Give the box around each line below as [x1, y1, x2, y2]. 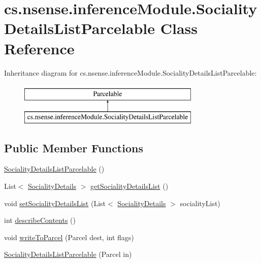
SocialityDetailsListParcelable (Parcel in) [4, 249, 132, 259]
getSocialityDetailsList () [90, 181, 169, 191]
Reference [4, 38, 75, 58]
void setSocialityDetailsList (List [4, 198, 106, 208]
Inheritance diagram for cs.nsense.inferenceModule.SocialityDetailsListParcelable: [4, 67, 257, 78]
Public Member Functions [4, 140, 143, 155]
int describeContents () [4, 215, 76, 225]
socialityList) [180, 198, 220, 208]
